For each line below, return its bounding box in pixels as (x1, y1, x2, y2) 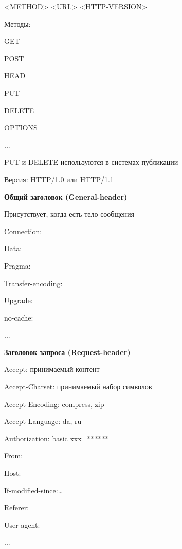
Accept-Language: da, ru (4, 416, 82, 427)
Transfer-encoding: (4, 277, 63, 288)
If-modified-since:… (4, 485, 63, 495)
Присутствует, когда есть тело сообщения (4, 208, 134, 219)
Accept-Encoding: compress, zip (4, 398, 104, 409)
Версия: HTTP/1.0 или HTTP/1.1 (4, 173, 114, 184)
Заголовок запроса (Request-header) (4, 346, 131, 357)
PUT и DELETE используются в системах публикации (4, 156, 178, 167)
